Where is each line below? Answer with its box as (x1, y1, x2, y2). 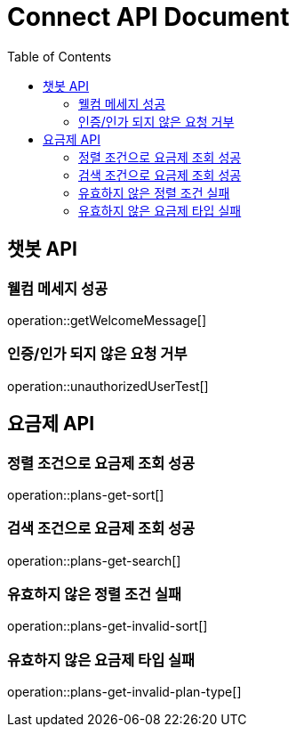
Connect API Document (7, 2, 290, 32)
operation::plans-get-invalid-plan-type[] (7, 684, 242, 700)
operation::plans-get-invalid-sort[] (7, 618, 208, 634)
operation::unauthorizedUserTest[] (7, 378, 209, 394)
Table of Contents (7, 48, 112, 64)
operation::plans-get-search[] (7, 552, 181, 568)
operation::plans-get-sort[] (7, 486, 164, 502)
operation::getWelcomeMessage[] (7, 312, 207, 328)
